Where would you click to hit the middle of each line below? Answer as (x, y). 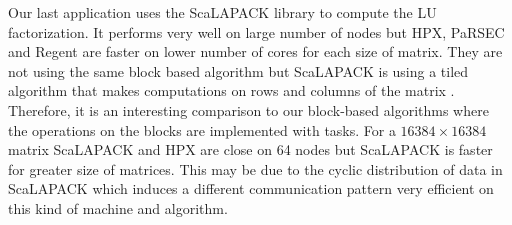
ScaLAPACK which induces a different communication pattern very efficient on (251, 188)
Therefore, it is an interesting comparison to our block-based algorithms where (248, 109)
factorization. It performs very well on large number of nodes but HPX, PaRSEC (256, 31)
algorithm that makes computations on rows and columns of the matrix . (231, 90)
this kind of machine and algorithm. (118, 207)
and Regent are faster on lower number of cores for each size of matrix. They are (255, 51)
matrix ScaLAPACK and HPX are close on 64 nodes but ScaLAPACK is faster (250, 149)
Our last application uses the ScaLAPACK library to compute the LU (222, 12)
